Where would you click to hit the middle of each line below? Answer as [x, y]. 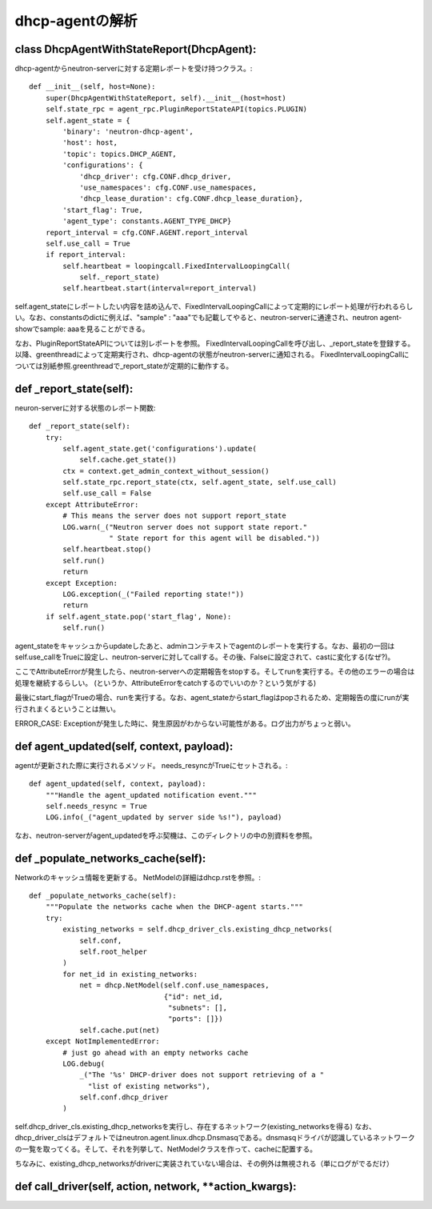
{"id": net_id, [193, 997]
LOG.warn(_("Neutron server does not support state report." [185, 527]
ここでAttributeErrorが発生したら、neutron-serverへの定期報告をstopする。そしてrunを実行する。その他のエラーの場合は [215, 671]
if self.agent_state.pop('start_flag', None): [138, 617]
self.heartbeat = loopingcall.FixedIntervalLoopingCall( [177, 266]
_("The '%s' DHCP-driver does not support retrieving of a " [202, 1075]
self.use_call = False [107, 493]
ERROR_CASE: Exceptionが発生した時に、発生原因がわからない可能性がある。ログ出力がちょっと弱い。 [185, 723]
